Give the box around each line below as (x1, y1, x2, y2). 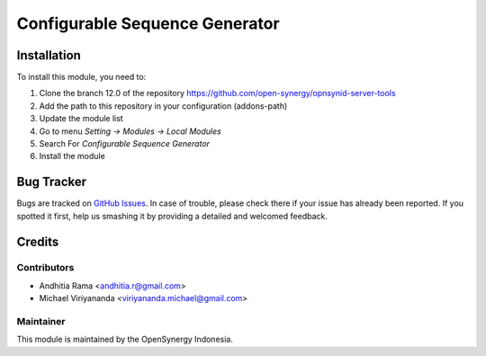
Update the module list (39, 113, 123, 124)
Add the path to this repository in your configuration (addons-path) (39, 100, 288, 111)
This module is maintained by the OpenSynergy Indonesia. (16, 334, 233, 345)
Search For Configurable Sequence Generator (39, 138, 211, 149)
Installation (16, 48, 81, 63)
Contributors (16, 262, 75, 274)
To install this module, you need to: (16, 72, 147, 83)
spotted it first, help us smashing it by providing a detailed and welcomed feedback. (16, 210, 328, 221)
